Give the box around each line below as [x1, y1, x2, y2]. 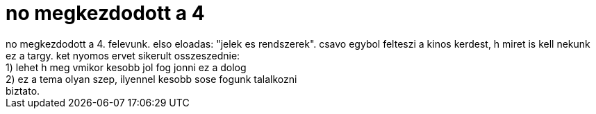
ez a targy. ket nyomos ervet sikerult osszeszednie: [6, 49, 240, 61]
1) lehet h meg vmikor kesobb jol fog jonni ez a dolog [6, 61, 247, 73]
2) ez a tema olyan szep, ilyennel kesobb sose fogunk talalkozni [6, 73, 297, 85]
